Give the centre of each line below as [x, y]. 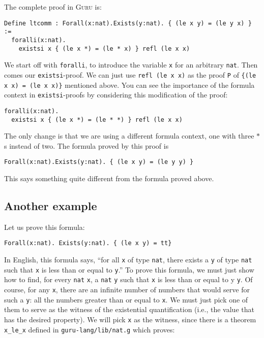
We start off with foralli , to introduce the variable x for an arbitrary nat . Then [131, 65]
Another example [51, 205]
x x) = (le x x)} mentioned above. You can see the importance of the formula [129, 84]
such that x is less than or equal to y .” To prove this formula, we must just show [129, 269]
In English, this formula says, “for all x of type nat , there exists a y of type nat [128, 260]
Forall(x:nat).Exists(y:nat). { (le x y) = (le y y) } [99, 162]
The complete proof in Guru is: [53, 7]
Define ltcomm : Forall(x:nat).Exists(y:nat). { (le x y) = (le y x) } [128, 23]
